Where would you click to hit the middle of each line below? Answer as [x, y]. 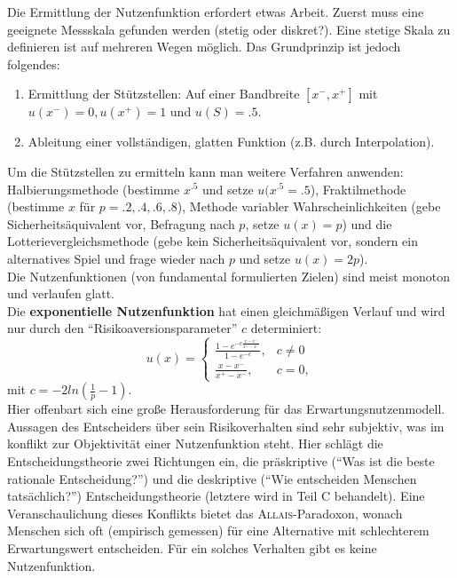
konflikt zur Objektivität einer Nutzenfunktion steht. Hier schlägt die [195, 443]
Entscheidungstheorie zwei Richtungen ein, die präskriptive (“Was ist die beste [221, 461]
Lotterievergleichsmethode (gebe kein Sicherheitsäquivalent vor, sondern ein [213, 241]
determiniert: [286, 328]
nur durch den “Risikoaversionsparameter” [122, 328]
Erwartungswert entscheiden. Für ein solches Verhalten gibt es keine [192, 547]
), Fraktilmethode [358, 189]
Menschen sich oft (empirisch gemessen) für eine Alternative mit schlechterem [218, 530]
